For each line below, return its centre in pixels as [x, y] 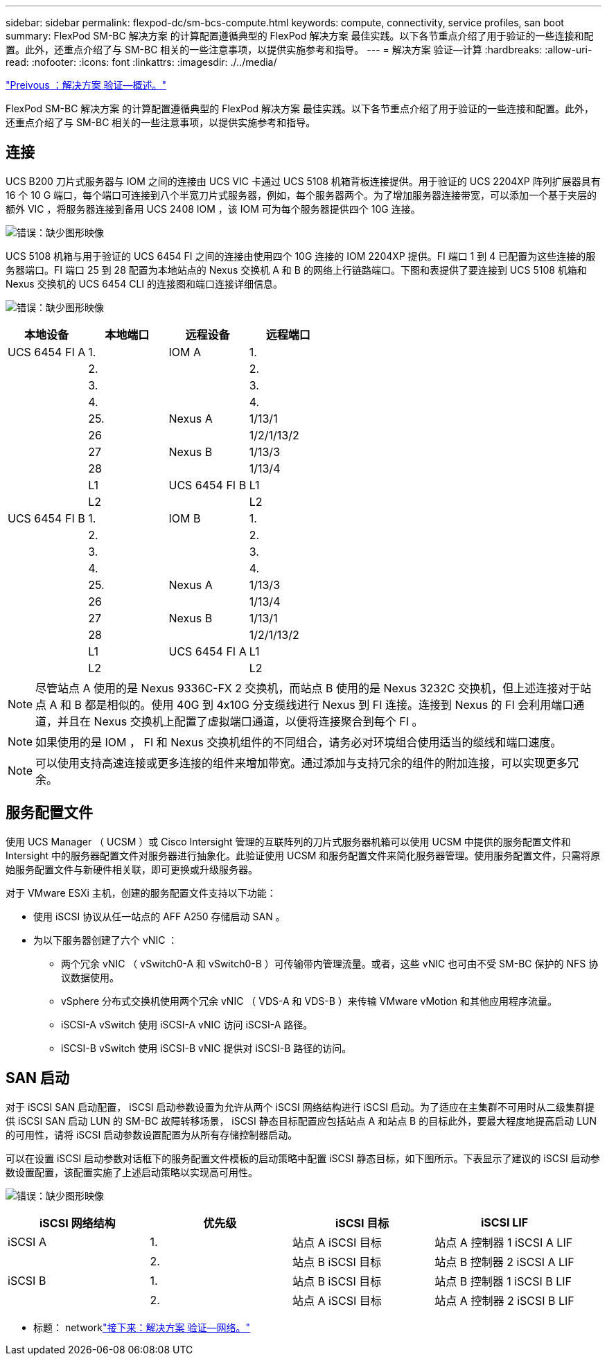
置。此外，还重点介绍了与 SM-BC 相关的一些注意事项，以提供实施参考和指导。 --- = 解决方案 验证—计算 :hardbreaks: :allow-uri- [299, 50]
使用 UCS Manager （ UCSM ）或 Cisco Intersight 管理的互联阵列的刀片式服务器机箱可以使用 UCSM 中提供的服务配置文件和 [288, 841]
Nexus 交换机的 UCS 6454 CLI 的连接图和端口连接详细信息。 [144, 283]
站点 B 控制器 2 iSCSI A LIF [504, 1262]
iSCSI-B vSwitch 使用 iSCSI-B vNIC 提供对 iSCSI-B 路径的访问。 [206, 1048]
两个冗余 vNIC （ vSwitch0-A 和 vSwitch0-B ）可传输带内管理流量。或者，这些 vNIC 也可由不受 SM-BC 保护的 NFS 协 [330, 963]
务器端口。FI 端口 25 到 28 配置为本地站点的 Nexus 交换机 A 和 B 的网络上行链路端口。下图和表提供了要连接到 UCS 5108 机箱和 [296, 270]
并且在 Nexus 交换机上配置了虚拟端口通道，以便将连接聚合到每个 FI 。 [240, 721]
